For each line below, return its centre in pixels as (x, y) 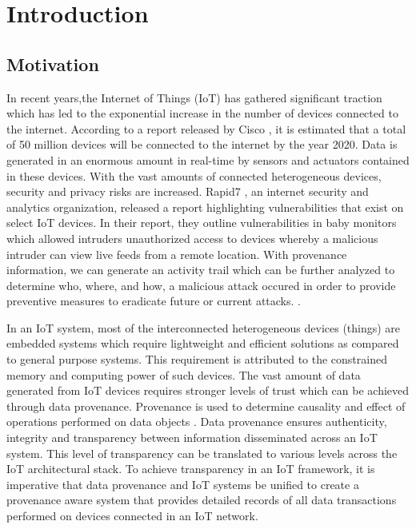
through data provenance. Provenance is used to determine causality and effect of (206, 406)
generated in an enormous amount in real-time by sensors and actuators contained (208, 159)
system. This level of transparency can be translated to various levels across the (202, 453)
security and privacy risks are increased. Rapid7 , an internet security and (188, 191)
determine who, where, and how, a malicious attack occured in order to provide (201, 285)
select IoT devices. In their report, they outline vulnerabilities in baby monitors (202, 223)
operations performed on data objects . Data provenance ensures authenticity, (197, 422)
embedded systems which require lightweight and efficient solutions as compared (203, 343)
